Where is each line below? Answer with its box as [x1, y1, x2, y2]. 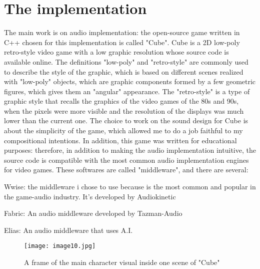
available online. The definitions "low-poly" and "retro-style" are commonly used [4, 56, 248, 67]
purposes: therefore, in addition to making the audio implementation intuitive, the [4, 145, 256, 155]
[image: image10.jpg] [24, 242, 96, 250]
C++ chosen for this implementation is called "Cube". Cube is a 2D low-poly [4, 37, 240, 47]
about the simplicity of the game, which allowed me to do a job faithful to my [4, 125, 243, 136]
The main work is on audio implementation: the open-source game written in [4, 27, 240, 38]
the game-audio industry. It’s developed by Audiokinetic [4, 191, 176, 201]
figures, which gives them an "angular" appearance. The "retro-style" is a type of [4, 86, 250, 96]
